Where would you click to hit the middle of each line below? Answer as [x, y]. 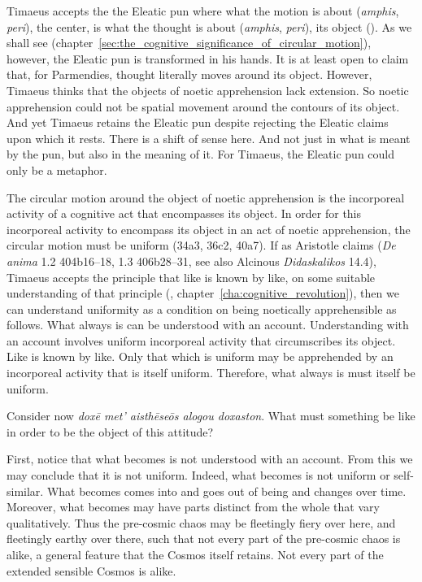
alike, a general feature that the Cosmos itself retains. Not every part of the [195, 554]
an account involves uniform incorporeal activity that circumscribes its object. [201, 340]
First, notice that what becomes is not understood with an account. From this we [210, 459]
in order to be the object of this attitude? [110, 431]
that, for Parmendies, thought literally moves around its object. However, [189, 74]
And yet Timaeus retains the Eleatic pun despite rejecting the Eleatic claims [198, 122]
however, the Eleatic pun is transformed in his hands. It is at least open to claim [208, 58]
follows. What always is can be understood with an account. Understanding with [208, 325]
